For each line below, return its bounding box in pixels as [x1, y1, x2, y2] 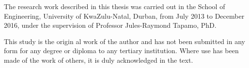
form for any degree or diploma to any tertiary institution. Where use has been [4, 45, 239, 56]
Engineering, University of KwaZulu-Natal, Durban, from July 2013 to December [4, 11, 245, 21]
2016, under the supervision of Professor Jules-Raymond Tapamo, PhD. [4, 20, 217, 30]
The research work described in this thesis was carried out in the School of [4, 1, 225, 11]
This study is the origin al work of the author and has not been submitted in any [4, 36, 245, 46]
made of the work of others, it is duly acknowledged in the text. [4, 55, 193, 65]
